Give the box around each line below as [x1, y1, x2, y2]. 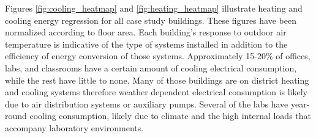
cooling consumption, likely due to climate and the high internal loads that [29, 109, 312, 122]
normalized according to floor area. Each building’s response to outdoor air [5, 26, 287, 38]
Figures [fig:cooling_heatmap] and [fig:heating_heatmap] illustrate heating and [5, 2, 303, 14]
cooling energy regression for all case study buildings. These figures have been [5, 13, 296, 26]
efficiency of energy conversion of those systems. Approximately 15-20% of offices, [5, 49, 310, 62]
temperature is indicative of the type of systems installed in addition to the [5, 37, 288, 50]
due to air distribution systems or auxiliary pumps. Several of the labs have [5, 97, 288, 110]
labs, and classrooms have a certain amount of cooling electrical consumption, [5, 61, 297, 74]
